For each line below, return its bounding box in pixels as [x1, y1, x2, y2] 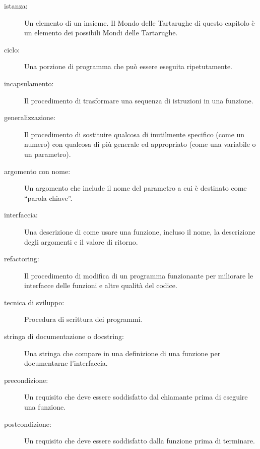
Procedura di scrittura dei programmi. [24, 314, 143, 324]
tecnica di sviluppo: [4, 297, 64, 307]
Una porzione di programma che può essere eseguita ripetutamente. [24, 61, 233, 72]
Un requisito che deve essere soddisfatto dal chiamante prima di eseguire [24, 391, 248, 402]
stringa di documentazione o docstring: [4, 331, 124, 342]
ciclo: [4, 44, 20, 54]
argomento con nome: [4, 165, 71, 176]
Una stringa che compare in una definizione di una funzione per [24, 348, 221, 358]
